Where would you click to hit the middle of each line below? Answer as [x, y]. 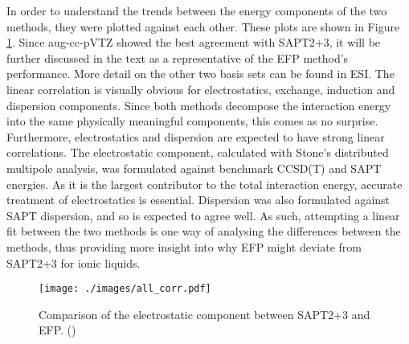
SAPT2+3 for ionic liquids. [74, 262]
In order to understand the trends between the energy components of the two [197, 10]
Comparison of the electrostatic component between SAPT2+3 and [204, 314]
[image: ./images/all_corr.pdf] [125, 289]
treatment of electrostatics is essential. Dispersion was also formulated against [198, 200]
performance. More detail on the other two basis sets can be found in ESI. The [200, 74]
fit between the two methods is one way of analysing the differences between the [204, 231]
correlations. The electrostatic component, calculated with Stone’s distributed [198, 152]
